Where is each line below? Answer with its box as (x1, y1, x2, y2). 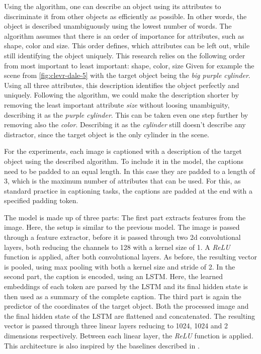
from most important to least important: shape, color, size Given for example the (4, 60, 254, 70)
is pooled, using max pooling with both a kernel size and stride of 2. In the (4, 261, 235, 272)
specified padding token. (4, 195, 78, 206)
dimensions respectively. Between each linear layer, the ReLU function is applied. (4, 330, 253, 340)
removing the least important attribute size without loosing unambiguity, (4, 99, 230, 110)
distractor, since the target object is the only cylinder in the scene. (4, 129, 210, 139)
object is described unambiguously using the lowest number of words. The (4, 21, 232, 31)
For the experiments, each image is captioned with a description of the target (4, 146, 242, 156)
